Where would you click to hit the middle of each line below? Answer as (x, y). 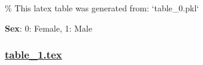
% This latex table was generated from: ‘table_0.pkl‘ (102, 8)
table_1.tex (34, 55)
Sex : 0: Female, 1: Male (49, 28)
